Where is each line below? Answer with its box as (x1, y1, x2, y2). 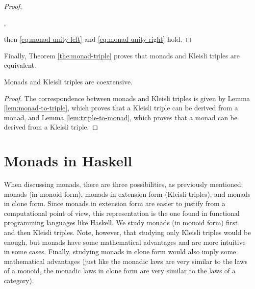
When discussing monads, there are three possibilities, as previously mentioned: (4, 179, 243, 189)
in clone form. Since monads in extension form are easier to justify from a (4, 198, 226, 209)
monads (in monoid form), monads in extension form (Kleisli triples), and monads (4, 188, 251, 199)
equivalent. (4, 60, 36, 70)
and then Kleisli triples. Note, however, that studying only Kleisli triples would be (4, 227, 251, 237)
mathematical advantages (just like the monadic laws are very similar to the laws (4, 256, 248, 266)
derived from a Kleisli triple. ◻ (4, 122, 98, 132)
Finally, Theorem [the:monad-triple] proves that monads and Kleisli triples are (4, 50, 240, 60)
